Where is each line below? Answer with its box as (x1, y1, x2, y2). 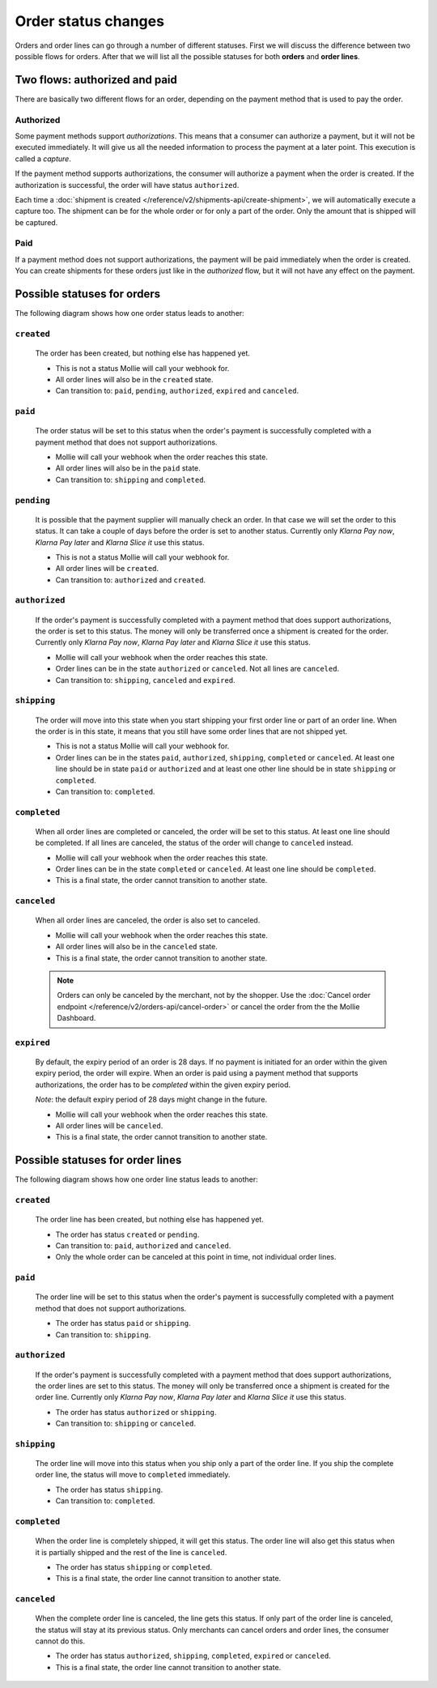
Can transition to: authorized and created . (55, 575, 206, 585)
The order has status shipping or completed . (55, 1562, 213, 1571)
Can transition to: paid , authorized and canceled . (55, 1241, 231, 1251)
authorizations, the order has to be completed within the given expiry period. (35, 1080, 291, 1089)
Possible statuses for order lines (15, 1153, 182, 1167)
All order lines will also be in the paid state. (55, 463, 202, 473)
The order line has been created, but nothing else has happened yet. (35, 1215, 265, 1225)
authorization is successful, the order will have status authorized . (15, 180, 240, 190)
